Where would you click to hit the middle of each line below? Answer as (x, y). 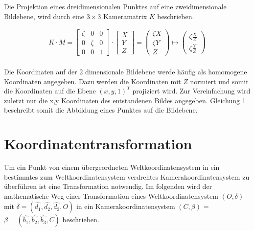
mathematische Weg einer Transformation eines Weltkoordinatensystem (111, 196)
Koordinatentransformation (98, 144)
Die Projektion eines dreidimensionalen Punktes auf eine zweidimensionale (115, 6)
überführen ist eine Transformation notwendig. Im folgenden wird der (108, 186)
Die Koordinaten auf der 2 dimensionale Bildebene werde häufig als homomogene (126, 71)
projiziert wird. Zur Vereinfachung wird (191, 91)
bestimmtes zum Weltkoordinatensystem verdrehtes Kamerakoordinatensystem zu (127, 176)
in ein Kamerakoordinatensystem (126, 206)
